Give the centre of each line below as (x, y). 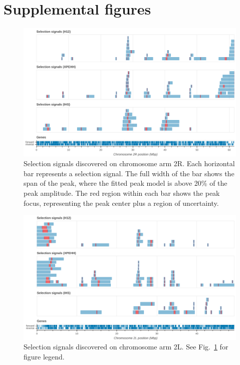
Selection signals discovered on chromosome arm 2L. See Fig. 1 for (126, 347)
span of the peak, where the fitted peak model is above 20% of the (126, 183)
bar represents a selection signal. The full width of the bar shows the (129, 173)
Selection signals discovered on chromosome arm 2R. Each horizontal (129, 163)
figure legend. (44, 356)
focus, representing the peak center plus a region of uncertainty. (121, 203)
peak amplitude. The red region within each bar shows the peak (122, 193)
